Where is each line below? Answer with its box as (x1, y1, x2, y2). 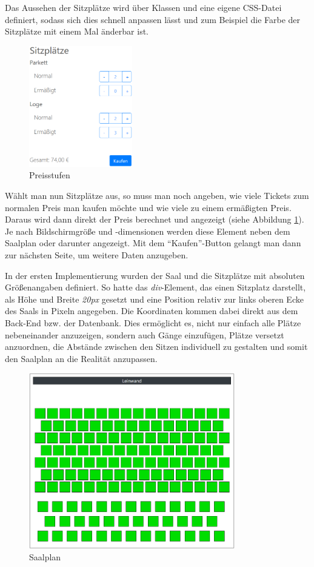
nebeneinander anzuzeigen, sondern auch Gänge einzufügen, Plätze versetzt (5, 328, 284, 341)
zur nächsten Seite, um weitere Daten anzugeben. (5, 248, 189, 261)
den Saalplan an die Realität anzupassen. (5, 352, 158, 364)
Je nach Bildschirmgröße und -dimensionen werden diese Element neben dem (5, 224, 290, 237)
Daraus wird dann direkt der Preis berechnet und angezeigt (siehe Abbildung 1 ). (5, 213, 304, 226)
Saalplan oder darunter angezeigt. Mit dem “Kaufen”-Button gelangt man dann (5, 237, 301, 249)
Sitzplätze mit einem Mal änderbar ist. (5, 25, 149, 38)
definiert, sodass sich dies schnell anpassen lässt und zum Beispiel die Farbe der (5, 13, 301, 25)
